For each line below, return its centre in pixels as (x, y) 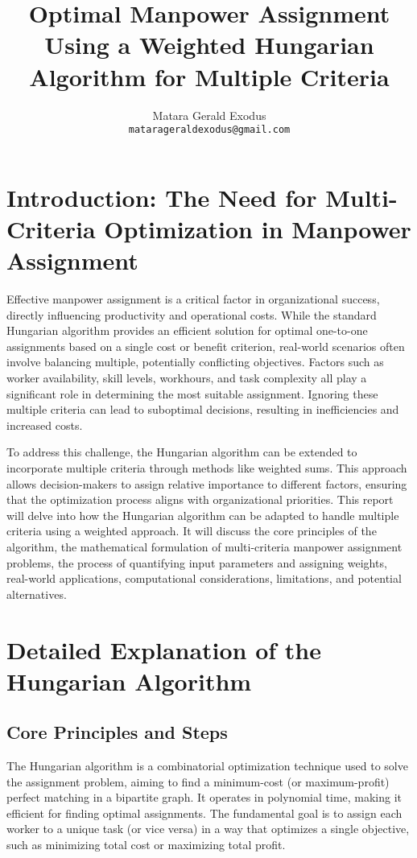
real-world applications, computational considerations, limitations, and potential (204, 578)
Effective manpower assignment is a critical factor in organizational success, (193, 299)
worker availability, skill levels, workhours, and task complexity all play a (187, 378)
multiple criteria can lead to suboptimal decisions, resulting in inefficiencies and (203, 409)
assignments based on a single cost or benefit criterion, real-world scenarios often (206, 346)
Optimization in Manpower (258, 228)
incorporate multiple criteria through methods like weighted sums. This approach (207, 468)
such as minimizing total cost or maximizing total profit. (146, 845)
